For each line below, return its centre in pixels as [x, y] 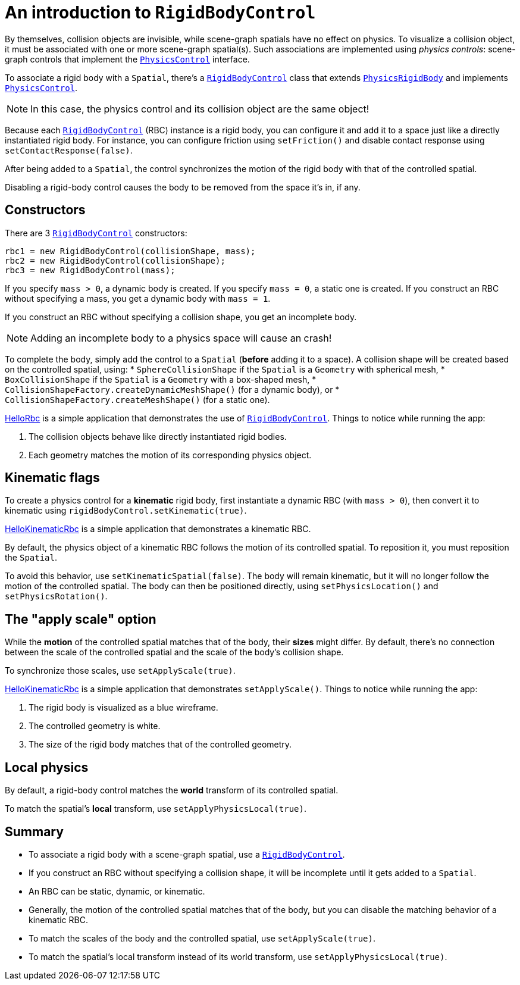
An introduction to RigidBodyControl [160, 12]
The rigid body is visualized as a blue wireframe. [123, 708]
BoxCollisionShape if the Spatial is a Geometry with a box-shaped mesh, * [161, 379]
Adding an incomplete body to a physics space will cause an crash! [181, 338]
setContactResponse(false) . [69, 150]
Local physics [47, 767]
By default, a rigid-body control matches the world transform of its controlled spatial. [172, 790]
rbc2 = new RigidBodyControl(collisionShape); [115, 260]
